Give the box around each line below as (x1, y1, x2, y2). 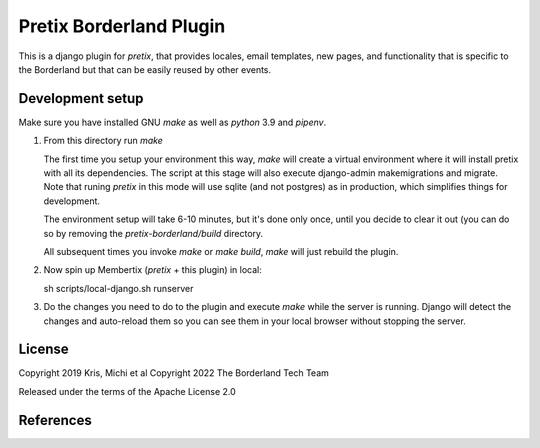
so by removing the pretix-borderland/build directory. (43, 227, 264, 239)
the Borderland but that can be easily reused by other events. (18, 63, 272, 75)
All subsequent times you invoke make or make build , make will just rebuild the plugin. (43, 245, 399, 257)
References (18, 411, 92, 429)
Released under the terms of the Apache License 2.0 (18, 385, 237, 397)
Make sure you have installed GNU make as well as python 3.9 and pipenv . (18, 116, 327, 128)
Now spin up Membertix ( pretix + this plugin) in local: (43, 264, 262, 276)
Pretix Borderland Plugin (18, 15, 226, 37)
